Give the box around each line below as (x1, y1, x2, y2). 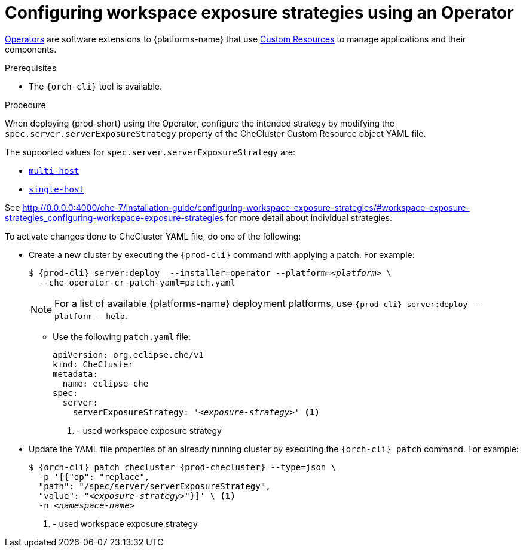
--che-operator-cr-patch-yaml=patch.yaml (38, 277, 235, 287)
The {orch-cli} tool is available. (29, 81, 163, 91)
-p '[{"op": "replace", (38, 471, 150, 482)
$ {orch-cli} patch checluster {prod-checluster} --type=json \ (29, 462, 337, 472)
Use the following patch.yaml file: (53, 331, 191, 342)
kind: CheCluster (53, 359, 133, 369)
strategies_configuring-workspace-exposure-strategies (5, 212, 224, 223)
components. (5, 44, 57, 54)
